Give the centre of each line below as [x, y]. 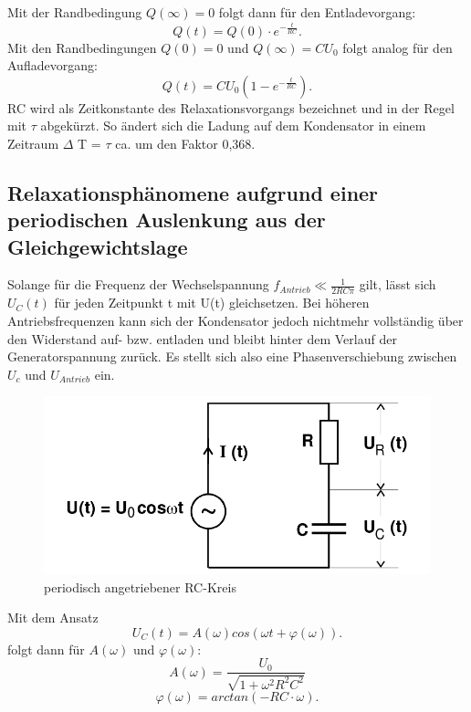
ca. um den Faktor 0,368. [185, 143]
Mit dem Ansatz [53, 618]
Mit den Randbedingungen [82, 47]
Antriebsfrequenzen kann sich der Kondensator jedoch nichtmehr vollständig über [235, 320]
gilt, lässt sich [398, 284]
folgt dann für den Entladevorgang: [317, 12]
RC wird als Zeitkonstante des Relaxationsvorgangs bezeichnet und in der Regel [231, 107]
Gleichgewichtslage [98, 246]
